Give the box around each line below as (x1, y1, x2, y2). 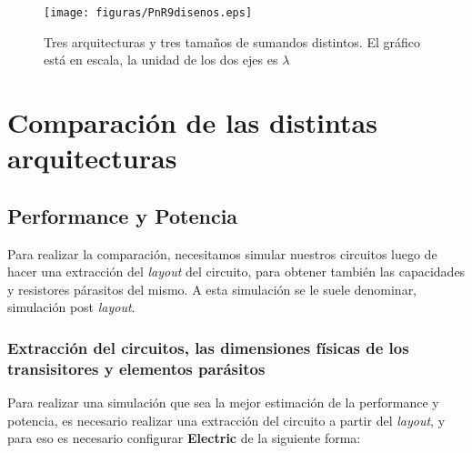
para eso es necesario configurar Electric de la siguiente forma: (7, 428, 361, 448)
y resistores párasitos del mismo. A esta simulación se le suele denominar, (7, 279, 417, 298)
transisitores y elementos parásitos (7, 357, 266, 379)
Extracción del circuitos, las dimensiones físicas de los (7, 336, 409, 358)
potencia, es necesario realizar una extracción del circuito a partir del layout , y (7, 410, 446, 429)
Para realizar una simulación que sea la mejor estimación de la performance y (7, 393, 439, 412)
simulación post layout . (7, 297, 136, 317)
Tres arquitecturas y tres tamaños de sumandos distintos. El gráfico (44, 32, 420, 51)
